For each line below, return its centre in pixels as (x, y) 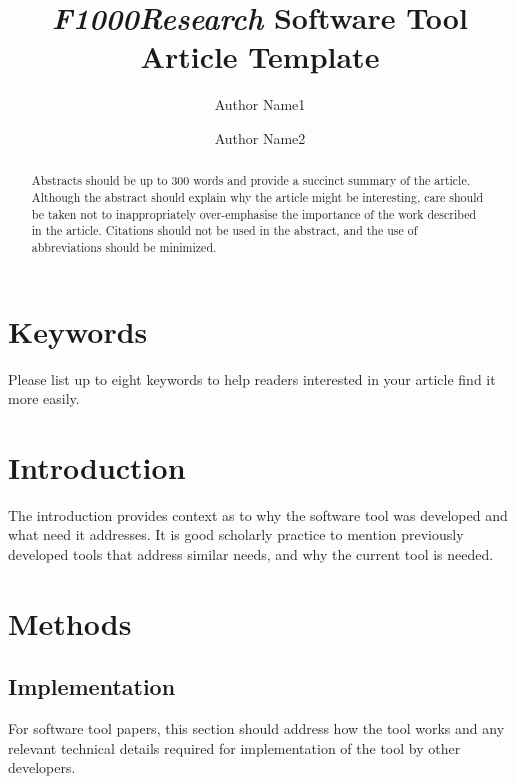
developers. (42, 767)
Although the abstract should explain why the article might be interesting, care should (257, 196)
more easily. (44, 398)
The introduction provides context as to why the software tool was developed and (258, 514)
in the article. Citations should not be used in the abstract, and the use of (224, 230)
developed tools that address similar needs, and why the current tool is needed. (251, 554)
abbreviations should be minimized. (124, 246)
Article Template (260, 56)
